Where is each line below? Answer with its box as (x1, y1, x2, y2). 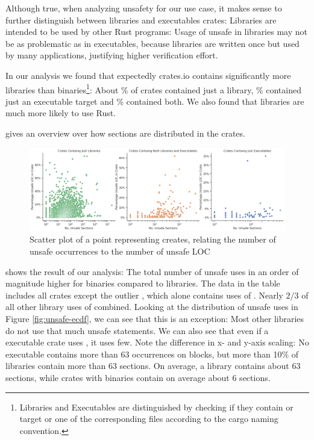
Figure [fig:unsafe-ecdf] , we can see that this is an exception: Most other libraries (5, 312, 304, 325)
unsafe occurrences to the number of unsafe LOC (30, 245, 210, 258)
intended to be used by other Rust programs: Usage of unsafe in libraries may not (5, 25, 307, 38)
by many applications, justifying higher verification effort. (5, 49, 218, 61)
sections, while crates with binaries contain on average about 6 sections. (5, 371, 271, 384)
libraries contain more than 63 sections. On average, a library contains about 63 (5, 359, 301, 372)
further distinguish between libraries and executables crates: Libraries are (5, 13, 277, 26)
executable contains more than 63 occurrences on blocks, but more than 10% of (5, 347, 299, 360)
